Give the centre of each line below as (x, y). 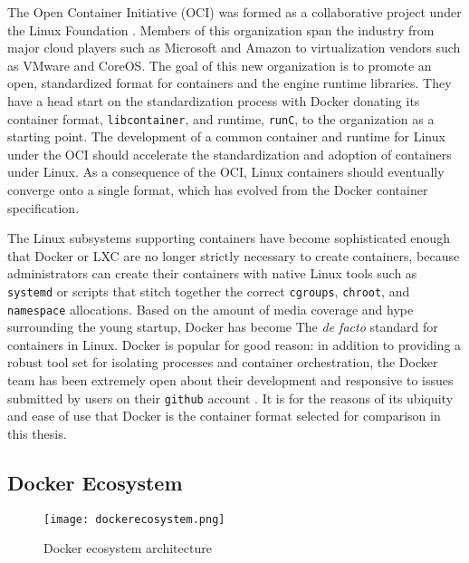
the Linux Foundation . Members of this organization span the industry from (221, 29)
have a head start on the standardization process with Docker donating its (214, 100)
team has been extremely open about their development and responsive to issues (230, 380)
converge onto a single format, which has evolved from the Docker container (218, 189)
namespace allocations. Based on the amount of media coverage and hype (211, 309)
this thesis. (37, 433)
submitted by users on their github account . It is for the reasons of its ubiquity (230, 398)
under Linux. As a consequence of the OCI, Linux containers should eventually (226, 172)
